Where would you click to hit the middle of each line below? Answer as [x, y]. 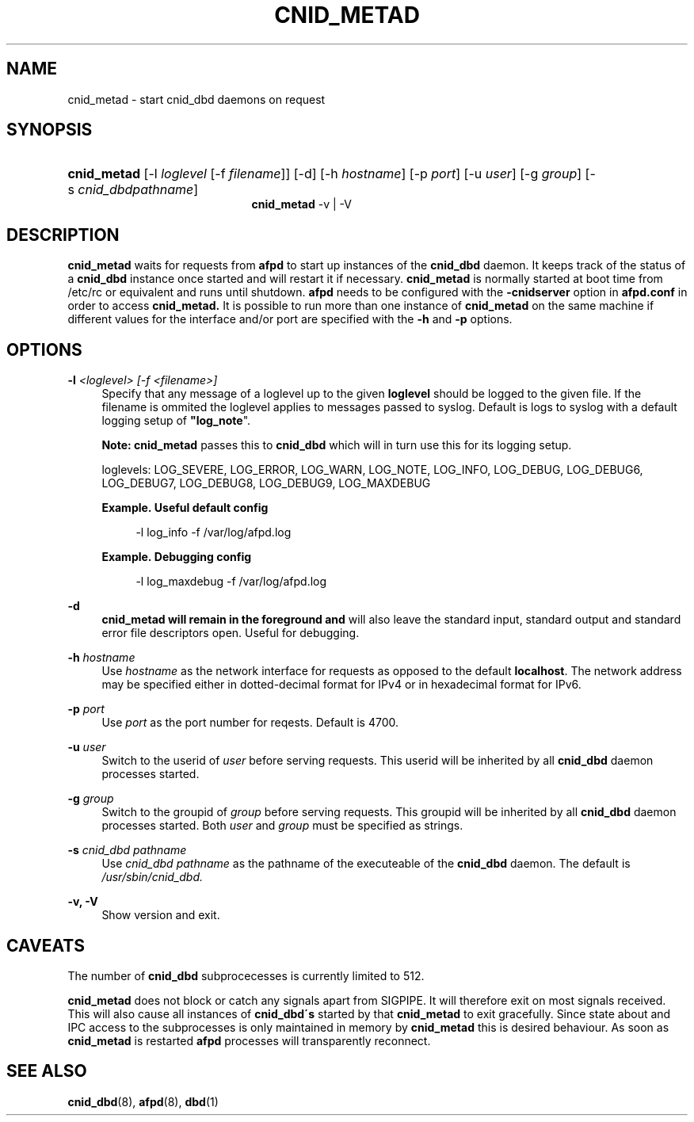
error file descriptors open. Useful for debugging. [231, 633]
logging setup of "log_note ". [176, 421]
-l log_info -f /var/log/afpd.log [214, 532]
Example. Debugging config [177, 557]
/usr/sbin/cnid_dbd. [153, 877]
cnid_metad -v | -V [301, 204]
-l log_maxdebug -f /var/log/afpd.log [231, 582]
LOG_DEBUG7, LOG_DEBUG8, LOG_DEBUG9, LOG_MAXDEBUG [266, 483]
